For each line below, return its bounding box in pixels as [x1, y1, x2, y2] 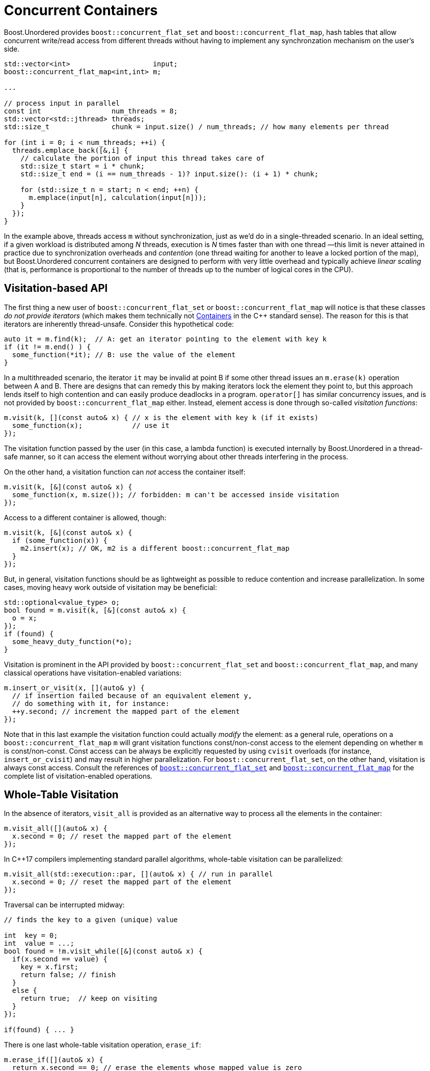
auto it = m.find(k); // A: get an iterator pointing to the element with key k [4, 335, 327, 343]
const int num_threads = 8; [4, 107, 178, 115]
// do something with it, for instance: [12, 699, 170, 707]
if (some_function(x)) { [12, 536, 107, 544]
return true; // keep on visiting [20, 994, 157, 1003]
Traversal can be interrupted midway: [4, 901, 125, 909]
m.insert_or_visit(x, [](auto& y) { [4, 683, 145, 692]
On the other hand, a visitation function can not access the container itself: [4, 467, 246, 476]
